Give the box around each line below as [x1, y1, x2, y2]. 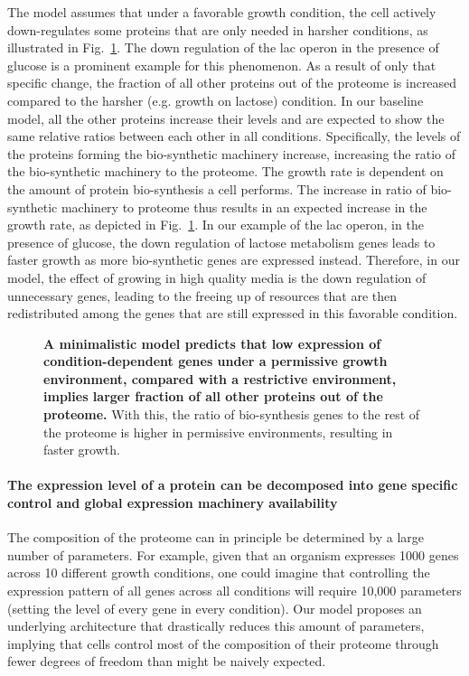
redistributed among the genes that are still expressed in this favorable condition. [7, 304, 458, 323]
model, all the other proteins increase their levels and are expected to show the [7, 108, 445, 127]
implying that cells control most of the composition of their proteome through [7, 634, 439, 653]
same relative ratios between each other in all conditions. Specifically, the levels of [7, 127, 461, 146]
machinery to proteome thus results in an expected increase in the [61, 197, 427, 216]
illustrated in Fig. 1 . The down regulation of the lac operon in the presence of [7, 38, 439, 57]
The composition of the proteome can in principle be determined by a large [7, 528, 425, 547]
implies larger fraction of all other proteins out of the [43, 387, 383, 406]
